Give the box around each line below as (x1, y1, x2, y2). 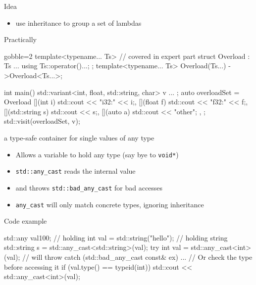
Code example (4, 216, 47, 226)
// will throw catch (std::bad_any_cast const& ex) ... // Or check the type (22, 251, 253, 262)
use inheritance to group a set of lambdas (15, 17, 142, 28)
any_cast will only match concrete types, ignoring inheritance (15, 199, 204, 209)
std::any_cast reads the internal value (15, 166, 136, 176)
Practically (4, 34, 37, 45)
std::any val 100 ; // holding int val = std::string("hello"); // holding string (4, 232, 228, 242)
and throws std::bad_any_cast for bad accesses (15, 182, 163, 192)
